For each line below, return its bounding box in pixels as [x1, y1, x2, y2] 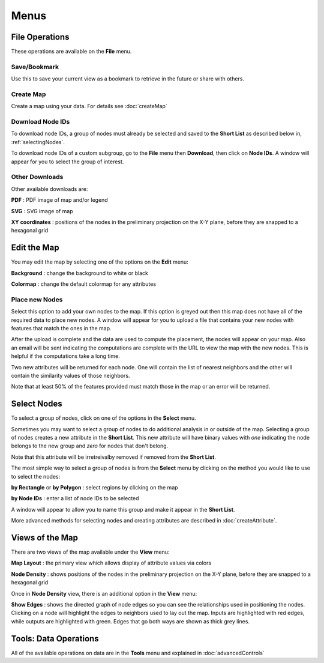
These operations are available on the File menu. [11, 48, 132, 55]
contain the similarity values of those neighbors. [11, 372, 130, 379]
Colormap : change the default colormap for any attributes [11, 280, 156, 288]
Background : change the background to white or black [11, 269, 149, 276]
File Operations [11, 32, 70, 42]
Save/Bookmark [11, 62, 59, 71]
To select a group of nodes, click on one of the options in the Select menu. [11, 414, 196, 422]
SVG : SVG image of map [11, 207, 73, 214]
